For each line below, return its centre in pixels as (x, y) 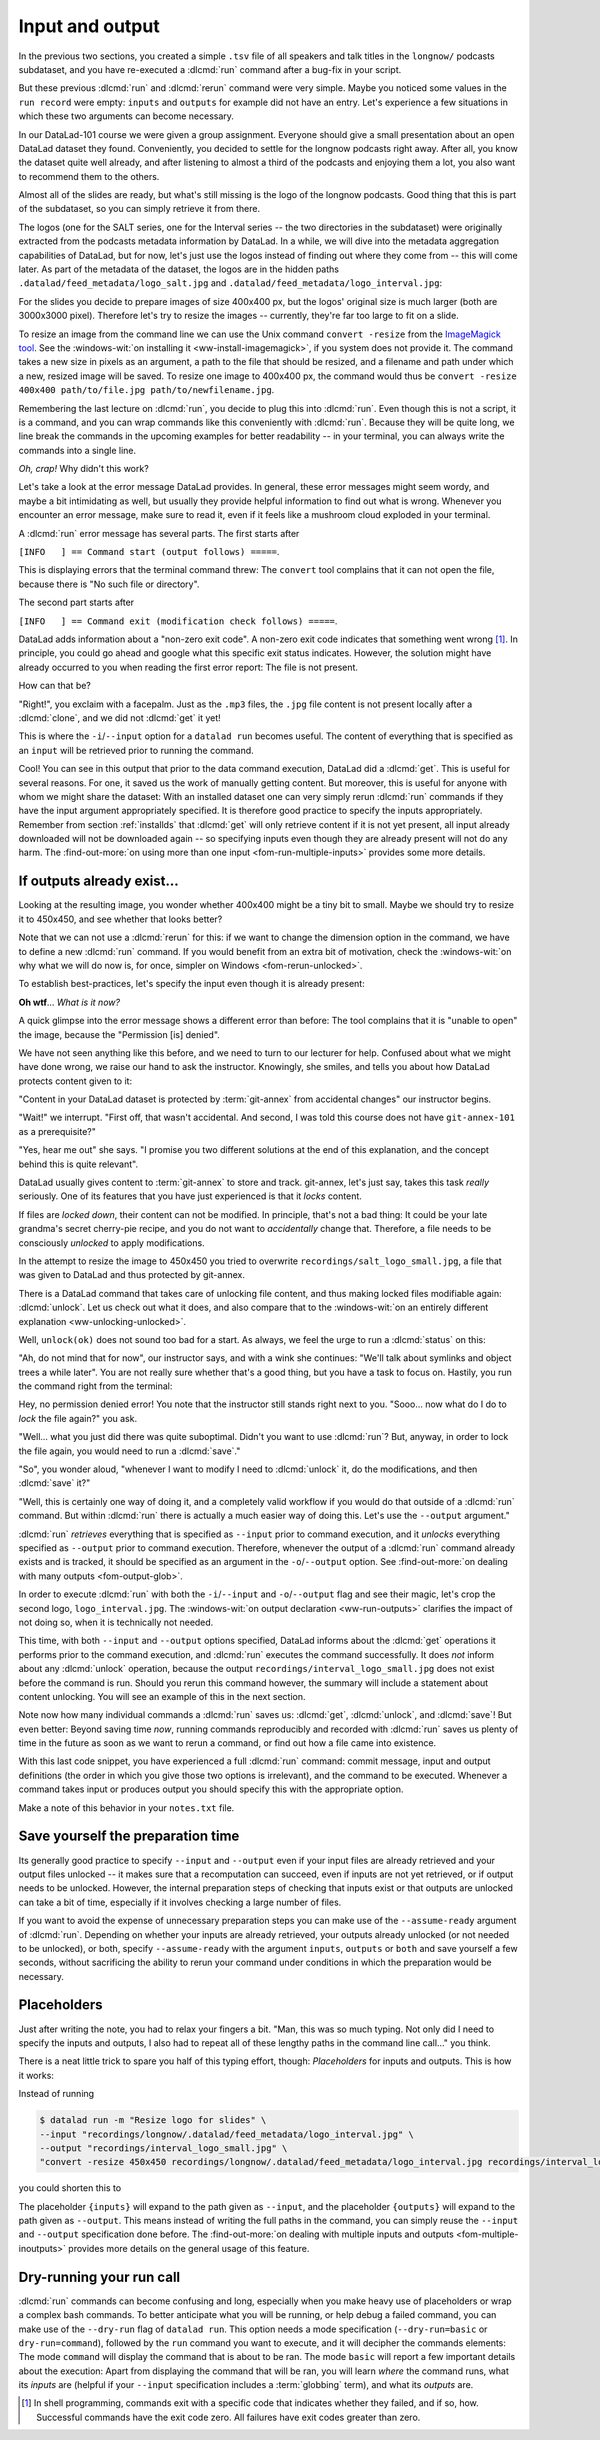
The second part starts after (76, 602)
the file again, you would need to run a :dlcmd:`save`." (129, 1451)
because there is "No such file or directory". (109, 584)
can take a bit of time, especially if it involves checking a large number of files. (180, 1902)
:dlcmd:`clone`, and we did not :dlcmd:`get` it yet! (120, 717)
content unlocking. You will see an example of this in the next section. (162, 1696)
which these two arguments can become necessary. (126, 116)
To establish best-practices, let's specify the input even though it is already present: (191, 984)
